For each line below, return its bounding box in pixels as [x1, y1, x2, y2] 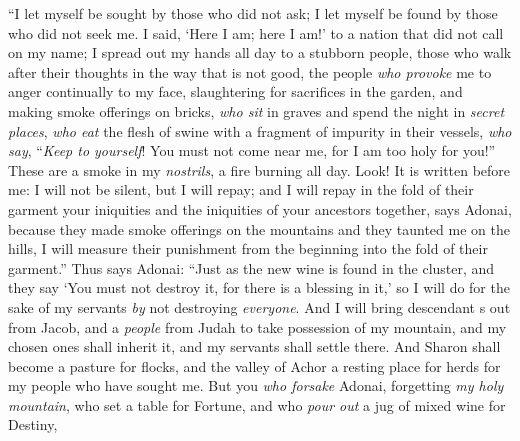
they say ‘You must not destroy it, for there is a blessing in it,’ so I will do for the [8, 277, 510, 298]
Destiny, [8, 414, 58, 435]
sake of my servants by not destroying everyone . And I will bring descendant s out [8, 296, 511, 317]
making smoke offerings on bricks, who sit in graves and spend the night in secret [8, 100, 505, 121]
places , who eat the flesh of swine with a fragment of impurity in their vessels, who [8, 120, 512, 141]
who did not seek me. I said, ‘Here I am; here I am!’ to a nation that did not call [8, 22, 504, 43]
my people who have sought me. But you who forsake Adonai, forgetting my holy [8, 375, 504, 396]
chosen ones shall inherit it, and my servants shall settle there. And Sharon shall [8, 336, 501, 357]
